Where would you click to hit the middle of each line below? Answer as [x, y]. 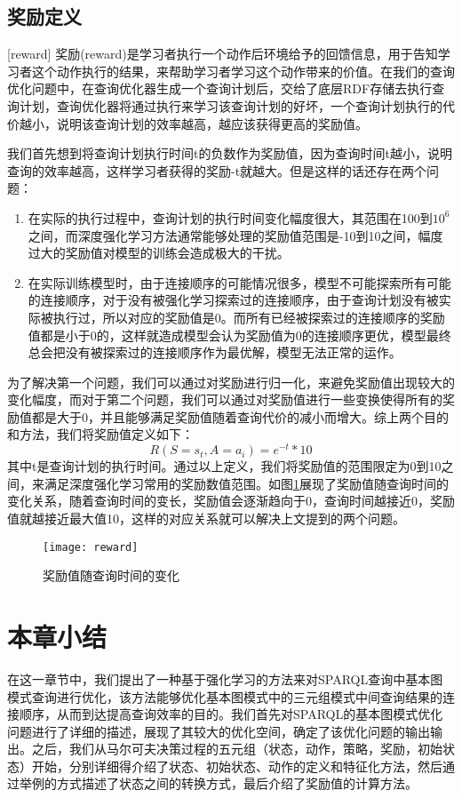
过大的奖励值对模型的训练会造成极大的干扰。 [159, 253]
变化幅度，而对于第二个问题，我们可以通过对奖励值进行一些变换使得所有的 [225, 399]
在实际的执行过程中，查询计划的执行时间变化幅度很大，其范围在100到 [230, 217]
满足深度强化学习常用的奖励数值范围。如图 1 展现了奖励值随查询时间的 [246, 483]
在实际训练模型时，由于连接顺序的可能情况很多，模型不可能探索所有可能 [239, 282]
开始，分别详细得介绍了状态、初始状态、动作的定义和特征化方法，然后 [237, 766]
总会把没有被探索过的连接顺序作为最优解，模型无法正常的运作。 [215, 352]
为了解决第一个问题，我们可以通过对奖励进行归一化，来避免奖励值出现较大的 [231, 382]
